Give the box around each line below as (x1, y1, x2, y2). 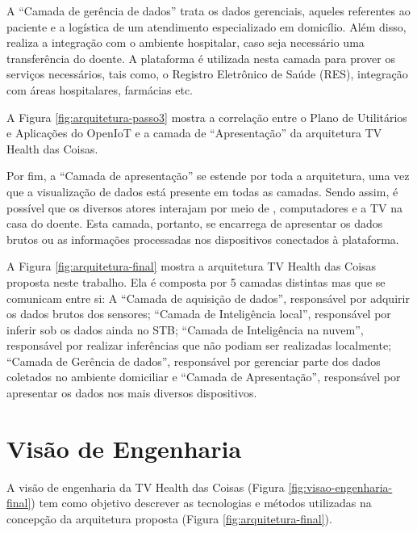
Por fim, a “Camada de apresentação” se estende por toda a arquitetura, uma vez (6, 167, 410, 184)
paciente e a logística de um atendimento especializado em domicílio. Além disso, (6, 18, 407, 35)
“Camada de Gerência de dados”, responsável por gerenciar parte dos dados (6, 352, 381, 369)
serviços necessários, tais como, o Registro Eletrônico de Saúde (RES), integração (6, 65, 408, 82)
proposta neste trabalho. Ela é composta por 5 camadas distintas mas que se (6, 273, 386, 290)
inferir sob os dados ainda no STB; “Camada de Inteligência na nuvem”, (6, 321, 364, 338)
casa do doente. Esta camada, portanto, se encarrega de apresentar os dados (6, 215, 383, 232)
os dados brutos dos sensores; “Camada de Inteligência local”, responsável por (6, 305, 391, 322)
